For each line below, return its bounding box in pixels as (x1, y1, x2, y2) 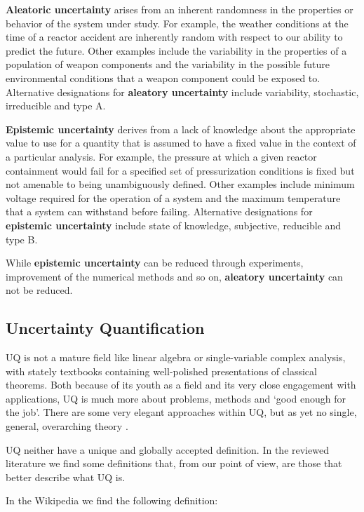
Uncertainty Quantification (6, 317, 205, 339)
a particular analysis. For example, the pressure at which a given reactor (6, 149, 317, 163)
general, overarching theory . (6, 419, 128, 433)
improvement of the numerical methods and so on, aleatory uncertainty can (6, 269, 343, 283)
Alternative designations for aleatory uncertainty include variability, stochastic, (6, 84, 359, 99)
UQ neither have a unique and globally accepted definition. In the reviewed (6, 442, 329, 457)
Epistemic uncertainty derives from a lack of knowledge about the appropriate (6, 121, 356, 136)
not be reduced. (6, 283, 73, 297)
